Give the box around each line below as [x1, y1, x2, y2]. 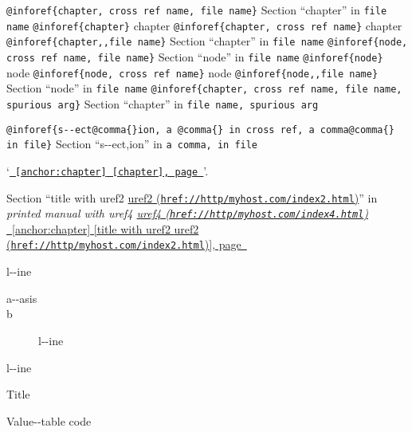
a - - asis [6, 289, 37, 306]
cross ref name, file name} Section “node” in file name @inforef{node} [6, 48, 383, 65]
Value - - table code [6, 412, 92, 429]
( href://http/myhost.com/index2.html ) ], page [6, 236, 241, 253]
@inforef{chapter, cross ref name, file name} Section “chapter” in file [6, 2, 387, 18]
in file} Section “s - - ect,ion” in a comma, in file [6, 135, 258, 152]
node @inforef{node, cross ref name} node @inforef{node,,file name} [6, 64, 379, 81]
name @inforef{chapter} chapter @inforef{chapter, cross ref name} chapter [6, 17, 402, 33]
